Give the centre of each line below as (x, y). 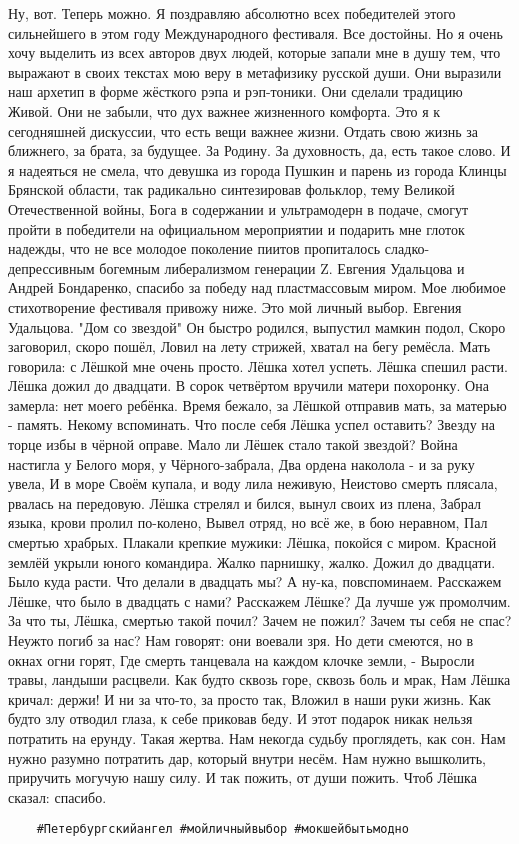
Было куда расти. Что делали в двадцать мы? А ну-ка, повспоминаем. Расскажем (255, 581)
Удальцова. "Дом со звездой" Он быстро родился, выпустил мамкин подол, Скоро (257, 326)
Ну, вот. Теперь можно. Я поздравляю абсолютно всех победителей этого (232, 13)
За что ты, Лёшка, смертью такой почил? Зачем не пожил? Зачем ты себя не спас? (260, 620)
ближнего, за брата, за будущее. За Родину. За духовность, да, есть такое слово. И (259, 150)
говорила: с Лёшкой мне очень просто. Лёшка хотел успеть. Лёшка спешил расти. (258, 365)
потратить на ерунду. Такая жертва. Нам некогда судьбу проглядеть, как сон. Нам (257, 737)
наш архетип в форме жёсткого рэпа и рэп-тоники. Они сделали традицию (235, 91)
